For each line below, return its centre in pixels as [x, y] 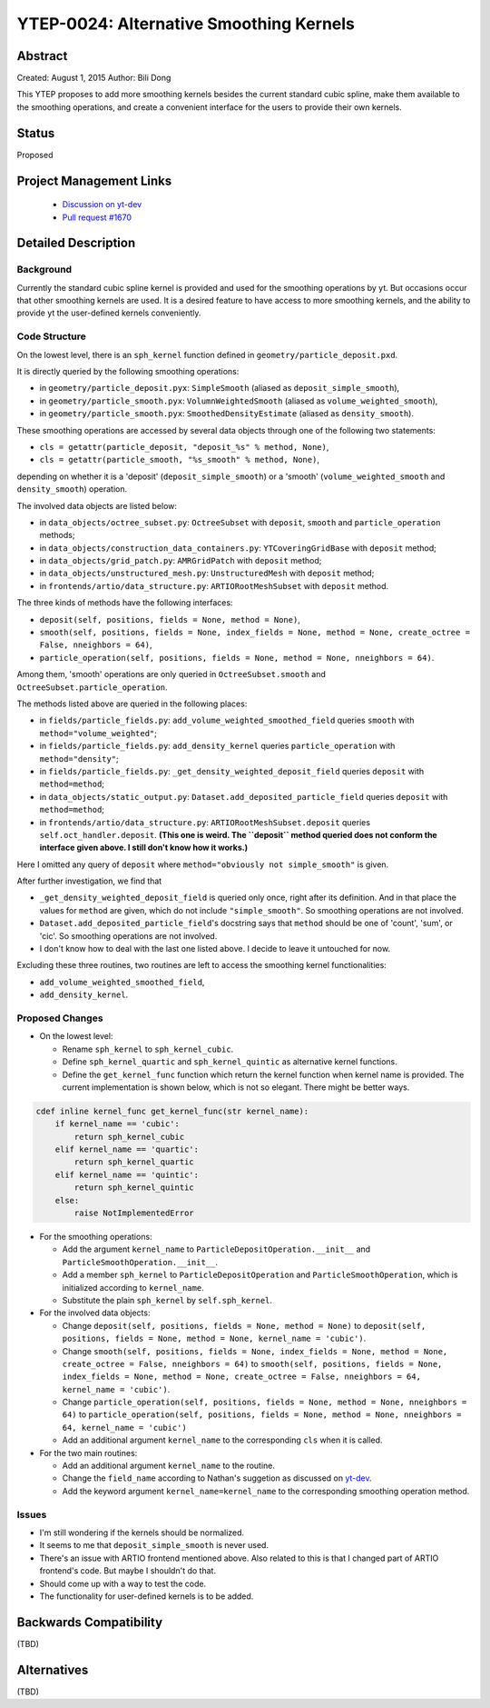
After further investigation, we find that [89, 881]
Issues [32, 1514]
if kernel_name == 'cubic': [118, 1124]
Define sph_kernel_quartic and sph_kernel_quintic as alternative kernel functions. [230, 1062]
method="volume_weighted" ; [98, 733]
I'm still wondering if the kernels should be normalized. [142, 1533]
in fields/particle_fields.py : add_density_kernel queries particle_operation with [217, 746]
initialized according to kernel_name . [133, 1287]
